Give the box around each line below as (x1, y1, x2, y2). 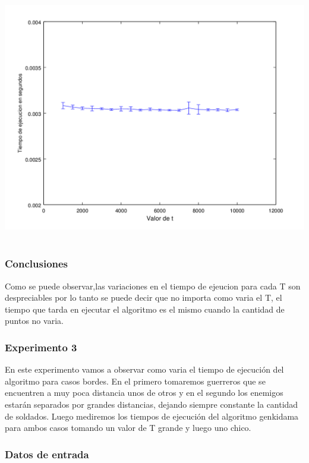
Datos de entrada (5, 446, 89, 461)
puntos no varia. (5, 314, 64, 327)
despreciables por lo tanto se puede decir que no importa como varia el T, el (5, 291, 282, 304)
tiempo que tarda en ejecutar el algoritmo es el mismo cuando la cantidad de (5, 303, 285, 315)
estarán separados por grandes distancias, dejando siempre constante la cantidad (5, 398, 298, 410)
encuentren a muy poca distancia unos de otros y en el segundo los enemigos (5, 386, 283, 399)
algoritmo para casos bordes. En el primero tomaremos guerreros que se (5, 374, 266, 387)
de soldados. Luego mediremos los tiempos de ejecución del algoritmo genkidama (5, 410, 299, 422)
